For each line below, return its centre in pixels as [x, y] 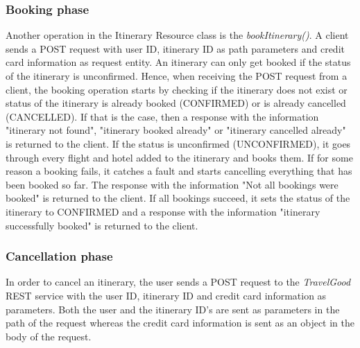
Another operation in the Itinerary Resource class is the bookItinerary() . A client [177, 35]
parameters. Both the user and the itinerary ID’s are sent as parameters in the [173, 309]
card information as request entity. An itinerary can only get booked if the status [178, 62]
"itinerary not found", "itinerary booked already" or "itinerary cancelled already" [176, 130]
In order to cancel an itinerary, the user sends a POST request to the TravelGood [178, 282]
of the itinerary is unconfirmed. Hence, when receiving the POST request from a [177, 76]
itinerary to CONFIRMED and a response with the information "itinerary [163, 211]
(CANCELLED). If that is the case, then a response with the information [162, 116]
